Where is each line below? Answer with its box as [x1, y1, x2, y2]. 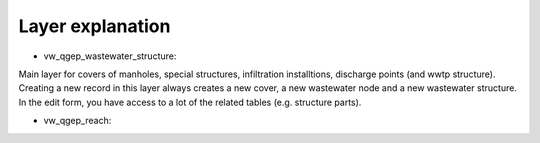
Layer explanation [18, 15, 171, 37]
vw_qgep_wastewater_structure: [43, 50, 177, 62]
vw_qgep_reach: [43, 115, 112, 127]
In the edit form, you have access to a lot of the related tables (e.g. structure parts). [18, 96, 362, 108]
